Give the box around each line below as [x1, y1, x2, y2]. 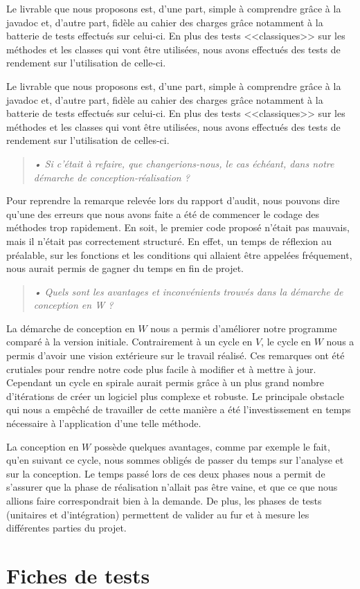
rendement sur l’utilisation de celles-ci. [6, 133, 170, 147]
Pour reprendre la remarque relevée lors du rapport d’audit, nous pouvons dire [6, 193, 340, 208]
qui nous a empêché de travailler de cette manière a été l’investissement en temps [6, 402, 351, 417]
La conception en [6, 439, 79, 453]
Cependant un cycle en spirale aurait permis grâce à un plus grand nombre [6, 375, 324, 390]
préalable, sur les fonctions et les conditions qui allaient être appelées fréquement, [6, 247, 352, 262]
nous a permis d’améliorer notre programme [150, 320, 337, 335]
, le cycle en [261, 334, 312, 349]
